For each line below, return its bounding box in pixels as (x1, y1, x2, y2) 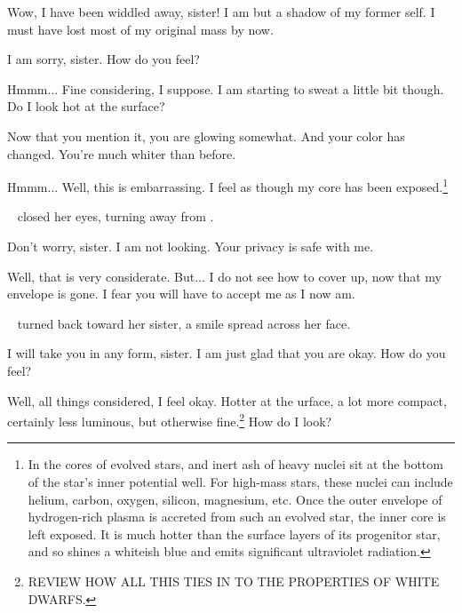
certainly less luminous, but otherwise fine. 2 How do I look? (7, 410, 332, 430)
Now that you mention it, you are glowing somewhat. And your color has (7, 126, 405, 145)
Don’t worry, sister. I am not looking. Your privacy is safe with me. (7, 237, 374, 255)
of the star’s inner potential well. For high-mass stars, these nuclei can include (28, 473, 453, 490)
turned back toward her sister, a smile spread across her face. (17, 314, 351, 332)
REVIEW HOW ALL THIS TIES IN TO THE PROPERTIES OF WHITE (28, 571, 440, 590)
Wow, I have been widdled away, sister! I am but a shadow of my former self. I (7, 3, 435, 20)
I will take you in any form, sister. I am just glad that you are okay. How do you (7, 344, 446, 362)
